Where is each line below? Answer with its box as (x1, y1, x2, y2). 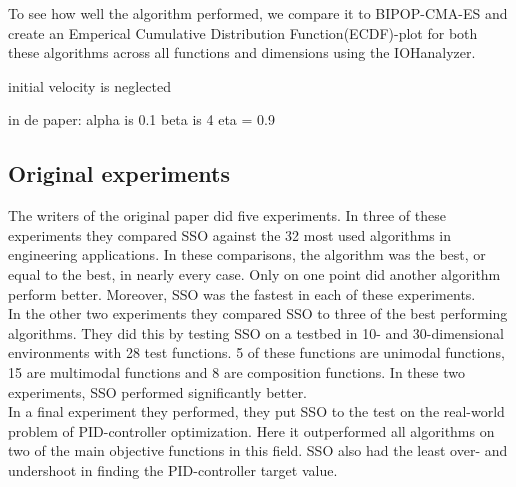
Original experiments (8, 158, 230, 189)
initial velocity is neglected (8, 75, 172, 96)
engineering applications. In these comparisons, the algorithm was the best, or (8, 244, 486, 265)
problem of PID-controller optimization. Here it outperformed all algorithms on (8, 420, 495, 441)
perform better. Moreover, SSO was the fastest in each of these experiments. (8, 283, 476, 304)
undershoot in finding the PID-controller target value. (8, 459, 338, 480)
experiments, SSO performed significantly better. (8, 381, 308, 402)
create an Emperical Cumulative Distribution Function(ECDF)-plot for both (8, 22, 478, 43)
